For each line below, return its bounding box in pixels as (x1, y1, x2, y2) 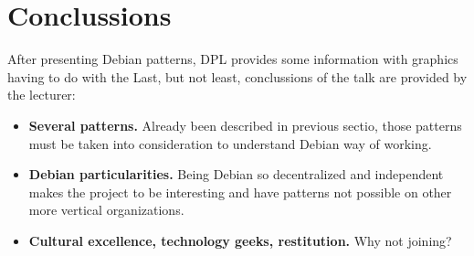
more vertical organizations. (28, 200, 184, 219)
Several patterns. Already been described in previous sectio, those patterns (28, 115, 462, 134)
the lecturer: (7, 85, 76, 104)
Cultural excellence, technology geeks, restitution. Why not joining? (28, 230, 452, 250)
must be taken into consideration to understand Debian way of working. (28, 133, 432, 153)
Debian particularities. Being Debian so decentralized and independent (28, 165, 444, 184)
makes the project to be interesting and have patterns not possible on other (28, 182, 452, 201)
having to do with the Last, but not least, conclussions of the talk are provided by (7, 67, 468, 86)
